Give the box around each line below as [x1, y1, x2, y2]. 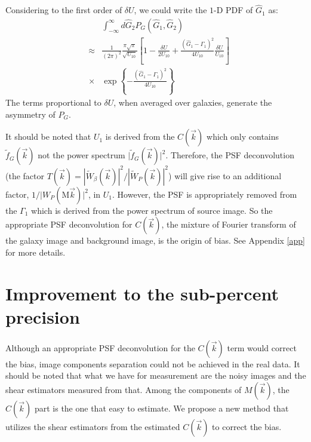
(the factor [5, 169, 44, 182]
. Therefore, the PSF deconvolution [165, 149, 294, 161]
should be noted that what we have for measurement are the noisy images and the [5, 369, 306, 382]
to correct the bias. [212, 420, 282, 432]
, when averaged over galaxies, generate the [113, 96, 272, 108]
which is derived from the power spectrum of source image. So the [31, 204, 273, 216]
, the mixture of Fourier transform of [161, 218, 296, 231]
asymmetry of [5, 108, 56, 120]
